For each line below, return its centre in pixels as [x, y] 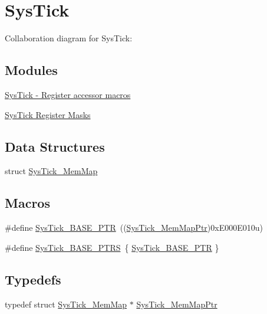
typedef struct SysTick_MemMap [66, 304]
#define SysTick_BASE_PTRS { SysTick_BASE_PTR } [112, 247]
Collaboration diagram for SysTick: [69, 38]
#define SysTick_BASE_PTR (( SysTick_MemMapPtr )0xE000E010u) [134, 228]
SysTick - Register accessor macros [68, 94]
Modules [31, 70]
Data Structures [55, 146]
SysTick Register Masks [48, 114]
